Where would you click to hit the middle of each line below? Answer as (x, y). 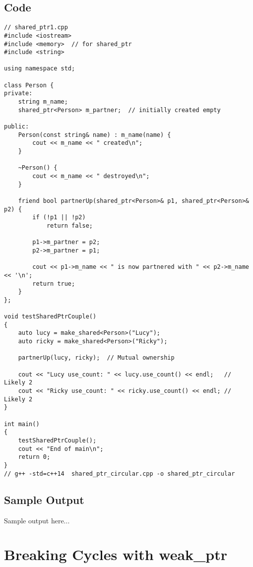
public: (17, 127)
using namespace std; (40, 69)
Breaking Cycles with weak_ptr (116, 554)
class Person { (29, 85)
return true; (54, 283)
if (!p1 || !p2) (59, 218)
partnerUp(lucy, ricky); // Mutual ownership (96, 358)
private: (18, 94)
